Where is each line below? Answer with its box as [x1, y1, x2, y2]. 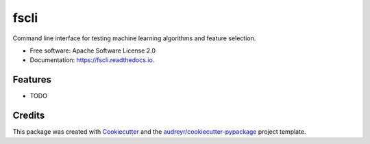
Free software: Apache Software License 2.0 [29, 46, 156, 55]
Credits [12, 110, 45, 121]
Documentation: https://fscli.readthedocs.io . [29, 56, 155, 64]
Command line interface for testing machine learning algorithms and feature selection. [12, 34, 256, 42]
